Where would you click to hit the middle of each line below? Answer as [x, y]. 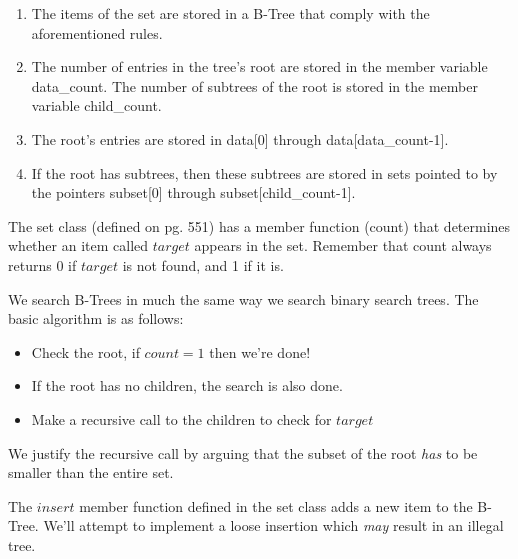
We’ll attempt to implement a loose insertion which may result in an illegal [273, 525]
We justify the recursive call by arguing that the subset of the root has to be [243, 452]
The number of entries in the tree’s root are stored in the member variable [259, 66]
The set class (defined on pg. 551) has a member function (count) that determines [259, 225]
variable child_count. [96, 105]
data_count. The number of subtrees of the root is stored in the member [254, 85]
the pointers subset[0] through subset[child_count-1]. [193, 192]
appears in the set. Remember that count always [343, 245]
